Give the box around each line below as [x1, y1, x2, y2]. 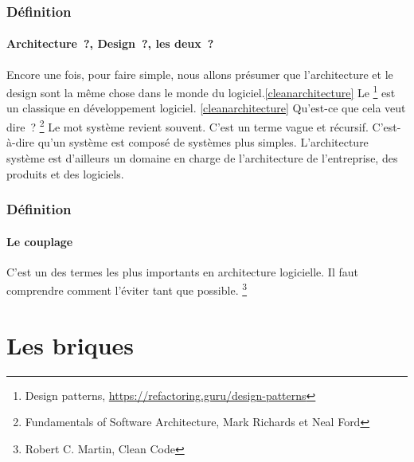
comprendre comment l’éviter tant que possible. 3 [6, 280, 248, 298]
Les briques [6, 328, 135, 361]
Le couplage [6, 233, 73, 249]
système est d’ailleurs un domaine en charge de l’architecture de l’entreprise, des [6, 149, 398, 166]
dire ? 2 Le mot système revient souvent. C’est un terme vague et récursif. [6, 116, 369, 135]
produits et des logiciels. [6, 165, 124, 182]
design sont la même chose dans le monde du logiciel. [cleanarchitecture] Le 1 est [6, 82, 396, 100]
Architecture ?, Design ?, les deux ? [6, 35, 214, 52]
